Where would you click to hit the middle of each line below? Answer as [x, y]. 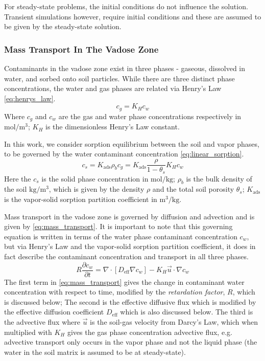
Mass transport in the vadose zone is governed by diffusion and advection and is [129, 216]
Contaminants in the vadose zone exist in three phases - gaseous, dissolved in [125, 68]
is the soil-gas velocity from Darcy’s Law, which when [174, 321]
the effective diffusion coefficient [54, 312]
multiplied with [28, 332]
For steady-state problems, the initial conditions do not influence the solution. [126, 6]
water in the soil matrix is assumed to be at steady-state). [95, 352]
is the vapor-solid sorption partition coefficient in [81, 199]
